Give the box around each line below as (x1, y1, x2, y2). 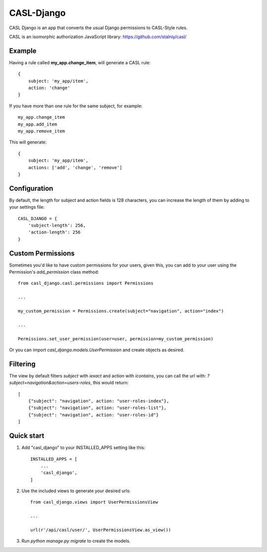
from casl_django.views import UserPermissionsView (30, 500, 158, 505)
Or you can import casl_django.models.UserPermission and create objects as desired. (9, 347, 185, 353)
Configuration (9, 184, 53, 192)
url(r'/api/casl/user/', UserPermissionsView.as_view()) (30, 527, 172, 533)
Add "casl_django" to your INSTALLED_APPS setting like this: (21, 445, 145, 451)
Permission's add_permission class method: (9, 269, 99, 275)
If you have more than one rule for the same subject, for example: (9, 103, 143, 109)
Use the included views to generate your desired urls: (21, 488, 131, 494)
